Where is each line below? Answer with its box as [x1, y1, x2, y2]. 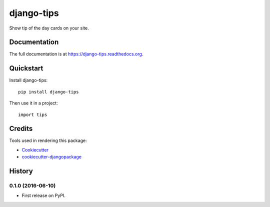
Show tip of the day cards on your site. [9, 25, 89, 31]
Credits [9, 124, 33, 133]
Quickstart [9, 64, 43, 72]
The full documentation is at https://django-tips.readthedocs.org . [9, 51, 143, 57]
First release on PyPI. [21, 192, 66, 198]
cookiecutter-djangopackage [21, 154, 82, 160]
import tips [18, 111, 47, 117]
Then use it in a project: [9, 100, 58, 106]
